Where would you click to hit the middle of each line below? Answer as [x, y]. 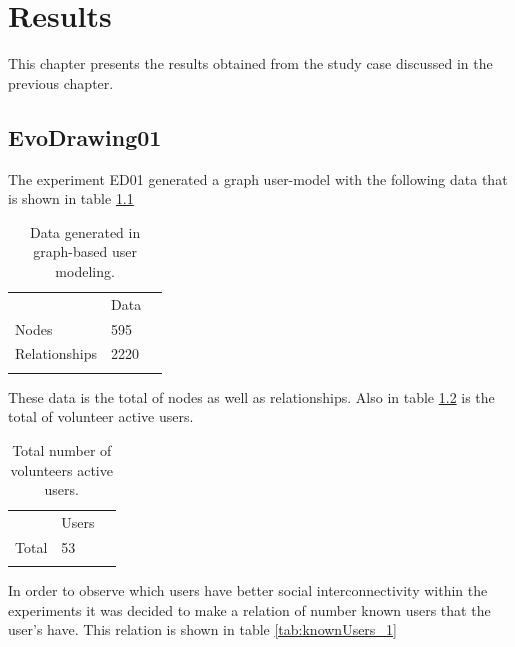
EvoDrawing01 [85, 136]
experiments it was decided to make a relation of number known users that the [249, 609]
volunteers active [61, 469]
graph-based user [85, 251]
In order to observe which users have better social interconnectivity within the [248, 590]
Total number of [62, 449]
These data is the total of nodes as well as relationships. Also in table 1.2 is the [251, 396]
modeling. [85, 270]
